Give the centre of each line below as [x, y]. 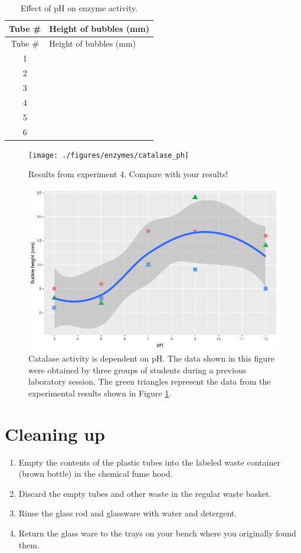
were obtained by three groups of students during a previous [138, 370]
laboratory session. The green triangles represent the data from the [150, 381]
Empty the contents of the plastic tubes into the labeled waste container [149, 462]
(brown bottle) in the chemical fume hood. [96, 474]
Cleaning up [55, 433]
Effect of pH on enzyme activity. [79, 8]
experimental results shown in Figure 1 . [100, 393]
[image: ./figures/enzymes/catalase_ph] [109, 155]
